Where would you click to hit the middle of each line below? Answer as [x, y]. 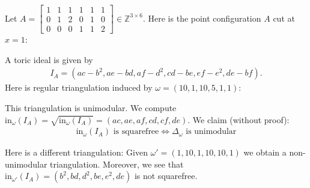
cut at [284, 18]
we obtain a [265, 152]
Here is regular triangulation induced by [79, 87]
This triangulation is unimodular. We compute [91, 107]
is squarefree [136, 132]
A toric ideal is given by [49, 59]
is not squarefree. [166, 176]
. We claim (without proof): [239, 119]
